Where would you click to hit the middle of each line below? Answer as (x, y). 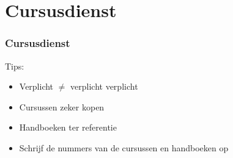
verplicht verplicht (104, 86)
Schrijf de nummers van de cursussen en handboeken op (124, 147)
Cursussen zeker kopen (62, 106)
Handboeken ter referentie (68, 127)
